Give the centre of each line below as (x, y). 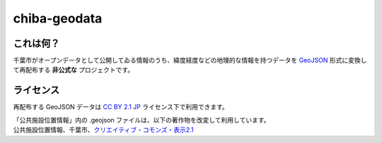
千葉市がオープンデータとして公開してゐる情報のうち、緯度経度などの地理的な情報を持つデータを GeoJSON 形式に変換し (190, 61)
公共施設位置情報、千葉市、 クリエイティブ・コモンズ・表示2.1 (103, 130)
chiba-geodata (58, 18)
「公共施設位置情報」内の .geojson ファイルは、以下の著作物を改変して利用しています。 (141, 120)
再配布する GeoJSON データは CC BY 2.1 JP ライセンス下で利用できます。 (121, 107)
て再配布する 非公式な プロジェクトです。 (74, 70)
